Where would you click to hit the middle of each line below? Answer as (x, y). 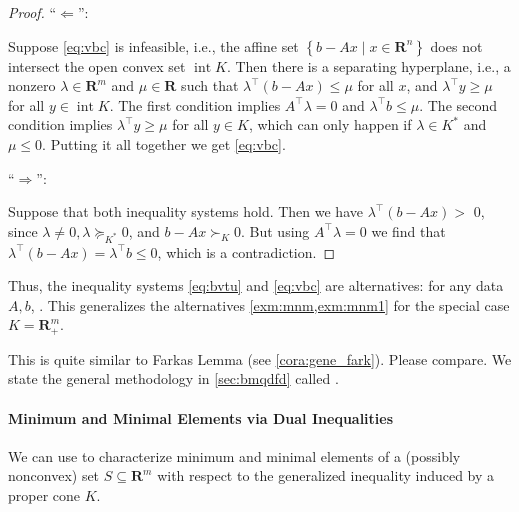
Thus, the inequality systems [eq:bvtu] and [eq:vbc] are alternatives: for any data (256, 285)
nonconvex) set (54, 475)
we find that (408, 230)
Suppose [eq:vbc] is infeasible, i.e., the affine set (153, 45)
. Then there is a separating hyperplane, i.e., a (368, 65)
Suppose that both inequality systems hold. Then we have (185, 211)
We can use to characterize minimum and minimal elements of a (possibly (234, 455)
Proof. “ (32, 12)
